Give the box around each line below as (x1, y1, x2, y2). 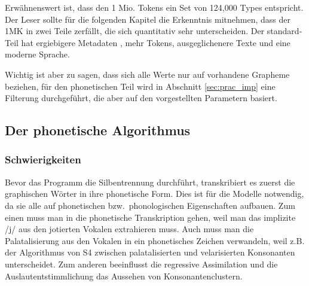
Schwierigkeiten (5, 152, 81, 167)
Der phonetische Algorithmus (5, 121, 191, 139)
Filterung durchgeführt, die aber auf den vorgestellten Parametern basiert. (5, 92, 277, 104)
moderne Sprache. (5, 48, 70, 60)
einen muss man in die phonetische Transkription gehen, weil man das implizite (5, 211, 296, 223)
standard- (267, 25, 302, 37)
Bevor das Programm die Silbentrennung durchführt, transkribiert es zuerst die (5, 175, 295, 188)
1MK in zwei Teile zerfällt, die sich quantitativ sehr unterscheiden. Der (5, 25, 265, 37)
